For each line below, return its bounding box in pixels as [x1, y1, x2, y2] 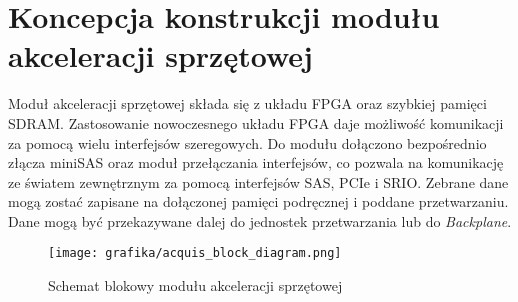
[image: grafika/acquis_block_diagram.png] [48, 246, 342, 261]
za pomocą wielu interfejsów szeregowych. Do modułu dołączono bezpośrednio [8, 132, 487, 153]
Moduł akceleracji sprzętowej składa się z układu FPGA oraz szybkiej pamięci [8, 93, 487, 114]
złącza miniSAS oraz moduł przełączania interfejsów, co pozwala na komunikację [8, 152, 504, 173]
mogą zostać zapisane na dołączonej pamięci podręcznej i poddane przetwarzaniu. [8, 191, 509, 212]
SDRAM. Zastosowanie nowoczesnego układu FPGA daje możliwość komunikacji [8, 112, 504, 133]
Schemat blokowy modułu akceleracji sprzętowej [48, 275, 343, 296]
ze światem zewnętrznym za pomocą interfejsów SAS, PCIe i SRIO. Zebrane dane [8, 171, 509, 192]
